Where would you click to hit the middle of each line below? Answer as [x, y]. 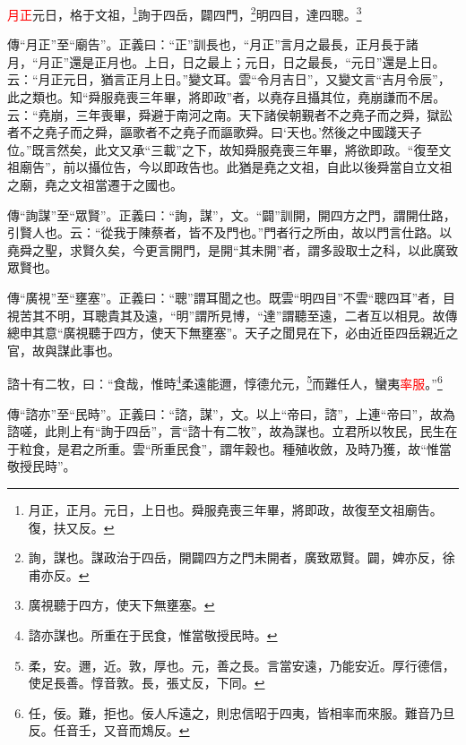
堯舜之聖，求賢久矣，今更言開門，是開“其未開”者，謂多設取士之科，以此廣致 [233, 249]
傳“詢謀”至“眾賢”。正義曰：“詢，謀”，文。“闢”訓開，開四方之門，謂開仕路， [232, 214]
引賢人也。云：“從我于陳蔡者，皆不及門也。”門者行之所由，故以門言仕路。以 [230, 232]
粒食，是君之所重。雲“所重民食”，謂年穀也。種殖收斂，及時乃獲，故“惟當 [235, 448]
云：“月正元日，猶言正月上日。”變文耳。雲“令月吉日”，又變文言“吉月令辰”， [229, 79]
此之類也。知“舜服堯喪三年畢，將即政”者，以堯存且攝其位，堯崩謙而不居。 [227, 97]
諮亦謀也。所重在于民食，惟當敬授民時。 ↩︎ [153, 634]
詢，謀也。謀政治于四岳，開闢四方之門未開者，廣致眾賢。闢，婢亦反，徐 [242, 557]
